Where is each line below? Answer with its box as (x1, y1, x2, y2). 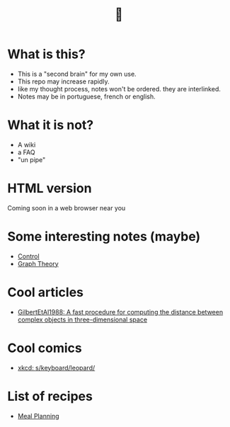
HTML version (7, 181, 92, 197)
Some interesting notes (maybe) (7, 229, 201, 244)
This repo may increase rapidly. (17, 77, 110, 86)
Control (17, 251, 40, 261)
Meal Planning (17, 411, 59, 420)
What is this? (7, 46, 86, 62)
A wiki (17, 140, 36, 149)
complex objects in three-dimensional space (17, 315, 147, 324)
